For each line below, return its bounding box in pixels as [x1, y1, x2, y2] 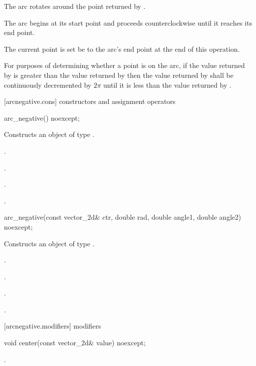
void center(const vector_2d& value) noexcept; [4, 337, 146, 348]
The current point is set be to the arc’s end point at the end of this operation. [4, 43, 240, 54]
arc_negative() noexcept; [4, 112, 80, 123]
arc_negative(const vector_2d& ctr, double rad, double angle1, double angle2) [4, 212, 241, 222]
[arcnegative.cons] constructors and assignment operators [4, 96, 176, 106]
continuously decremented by [4, 79, 92, 90]
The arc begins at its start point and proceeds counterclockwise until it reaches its [4, 17, 252, 28]
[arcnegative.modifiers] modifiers [4, 321, 101, 331]
